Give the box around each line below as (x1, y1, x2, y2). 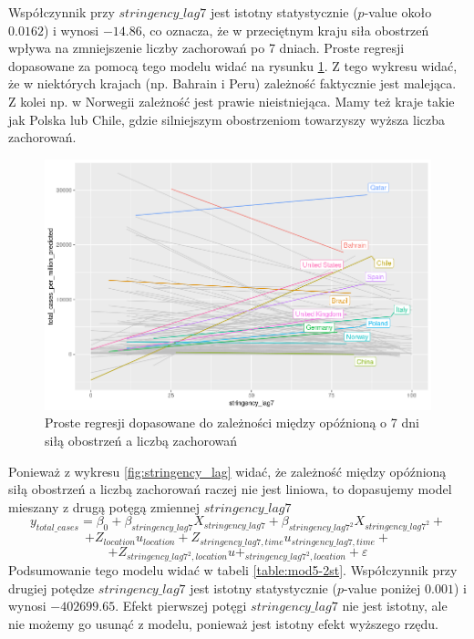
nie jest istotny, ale (342, 596, 448, 615)
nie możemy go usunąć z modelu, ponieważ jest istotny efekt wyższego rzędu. (8, 614, 438, 634)
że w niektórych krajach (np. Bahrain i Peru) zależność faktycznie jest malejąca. (8, 74, 457, 93)
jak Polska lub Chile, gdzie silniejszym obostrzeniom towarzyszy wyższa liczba (8, 109, 446, 129)
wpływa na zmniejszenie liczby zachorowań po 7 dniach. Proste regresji (8, 38, 405, 57)
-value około (364, 3, 432, 21)
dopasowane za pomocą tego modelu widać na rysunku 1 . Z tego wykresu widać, (8, 56, 458, 75)
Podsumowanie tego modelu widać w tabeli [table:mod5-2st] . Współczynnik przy (8, 561, 458, 580)
